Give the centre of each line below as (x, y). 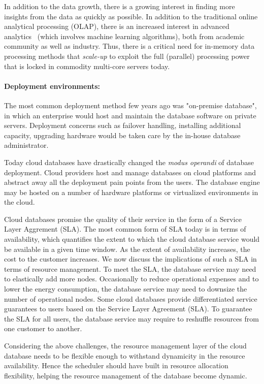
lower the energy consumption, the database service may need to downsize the (126, 289)
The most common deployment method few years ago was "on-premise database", (130, 105)
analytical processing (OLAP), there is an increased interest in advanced (117, 26)
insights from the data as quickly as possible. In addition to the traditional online (131, 16)
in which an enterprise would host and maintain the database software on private (130, 115)
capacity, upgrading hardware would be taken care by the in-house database (122, 135)
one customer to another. (43, 328)
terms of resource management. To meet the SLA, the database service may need (130, 268)
